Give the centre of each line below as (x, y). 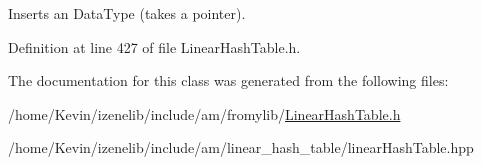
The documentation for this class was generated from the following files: (228, 80)
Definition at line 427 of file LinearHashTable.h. (154, 46)
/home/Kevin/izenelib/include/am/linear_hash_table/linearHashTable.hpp (241, 147)
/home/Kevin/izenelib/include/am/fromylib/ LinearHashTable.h (204, 113)
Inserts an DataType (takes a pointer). (127, 13)
